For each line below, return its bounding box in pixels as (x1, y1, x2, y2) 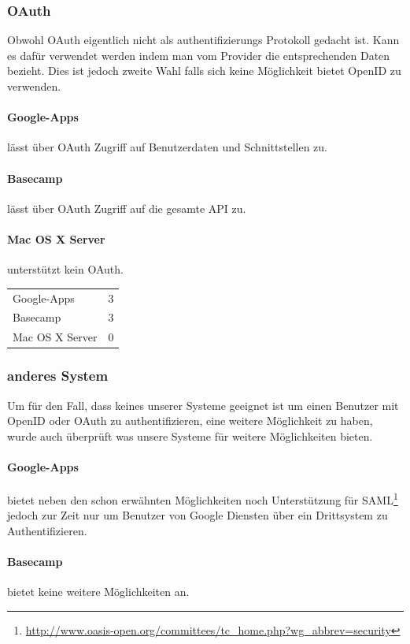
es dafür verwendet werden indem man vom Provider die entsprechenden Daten (7, 47, 390, 63)
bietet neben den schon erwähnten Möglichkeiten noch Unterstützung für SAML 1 (7, 490, 398, 508)
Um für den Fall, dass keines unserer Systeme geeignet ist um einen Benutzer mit (7, 396, 399, 413)
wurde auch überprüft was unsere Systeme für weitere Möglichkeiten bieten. (7, 427, 373, 444)
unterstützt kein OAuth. (7, 261, 124, 277)
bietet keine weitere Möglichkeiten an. (7, 583, 190, 600)
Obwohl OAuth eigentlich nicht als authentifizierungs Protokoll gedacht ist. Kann (7, 32, 400, 48)
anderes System (7, 366, 109, 385)
